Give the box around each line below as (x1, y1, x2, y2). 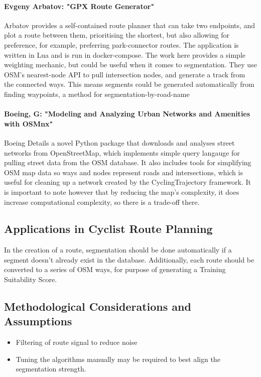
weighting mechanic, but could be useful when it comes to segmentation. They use (4, 59, 257, 70)
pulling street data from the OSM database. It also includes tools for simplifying (4, 157, 251, 168)
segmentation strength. (16, 363, 86, 374)
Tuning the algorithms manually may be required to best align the (16, 353, 220, 364)
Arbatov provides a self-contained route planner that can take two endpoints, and (4, 20, 255, 30)
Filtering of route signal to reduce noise (16, 337, 138, 347)
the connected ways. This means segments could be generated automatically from (4, 79, 254, 89)
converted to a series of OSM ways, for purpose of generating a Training (4, 264, 226, 275)
